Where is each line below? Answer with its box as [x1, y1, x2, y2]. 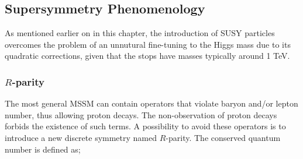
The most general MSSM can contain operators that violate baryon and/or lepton [5, 97, 298, 109]
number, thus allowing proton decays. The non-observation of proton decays [5, 108, 277, 121]
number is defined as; [5, 143, 81, 155]
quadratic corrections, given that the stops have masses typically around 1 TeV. [5, 50, 290, 62]
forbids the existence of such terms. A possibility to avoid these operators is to [5, 120, 286, 132]
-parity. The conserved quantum [166, 131, 281, 143]
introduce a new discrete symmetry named [5, 131, 157, 143]
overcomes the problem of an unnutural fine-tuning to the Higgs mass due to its [5, 38, 291, 50]
